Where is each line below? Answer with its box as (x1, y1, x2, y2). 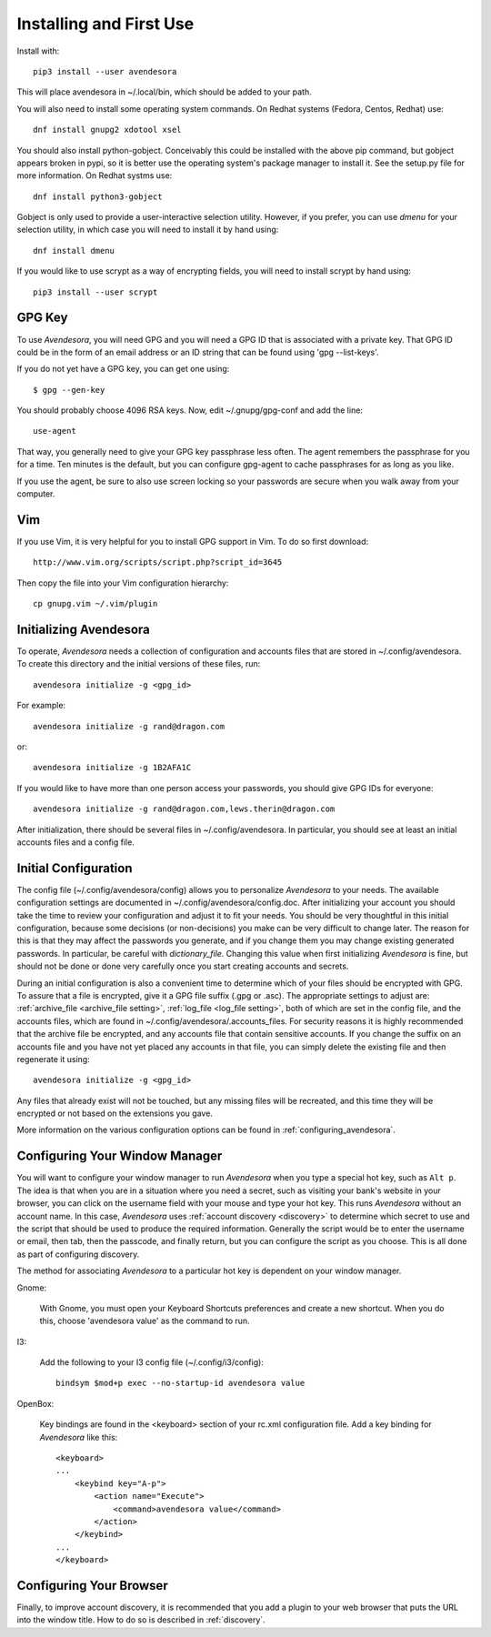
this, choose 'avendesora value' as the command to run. (39, 1315, 250, 1327)
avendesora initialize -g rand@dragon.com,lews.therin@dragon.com (33, 804, 336, 814)
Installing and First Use (16, 14, 195, 34)
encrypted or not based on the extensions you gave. (16, 1108, 214, 1119)
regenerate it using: (16, 1053, 90, 1064)
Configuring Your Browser (16, 1578, 168, 1593)
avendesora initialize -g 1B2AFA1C (33, 762, 192, 773)
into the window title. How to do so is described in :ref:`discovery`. (16, 1614, 266, 1625)
